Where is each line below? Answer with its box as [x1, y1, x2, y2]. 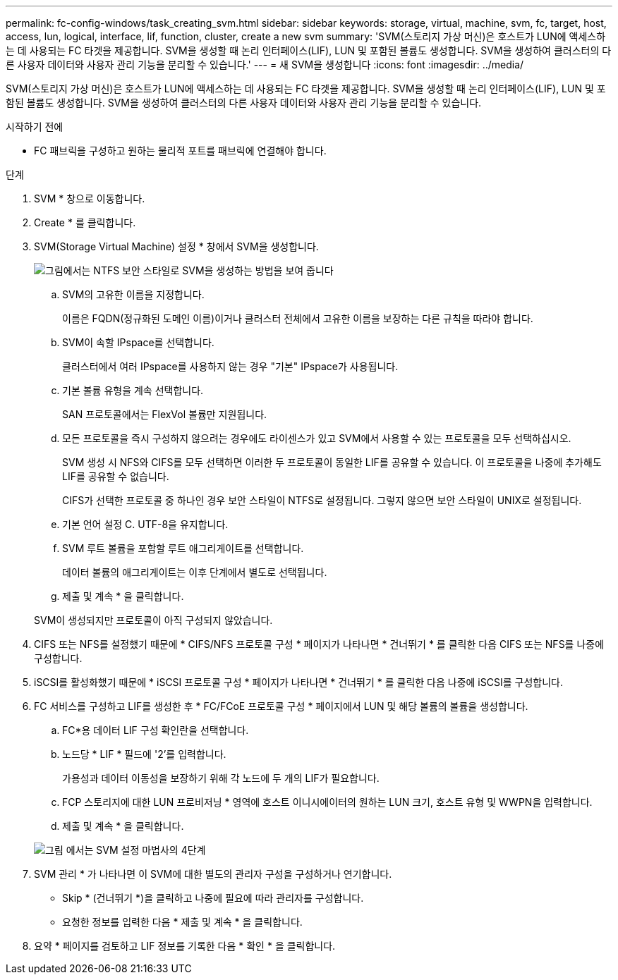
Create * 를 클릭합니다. [34, 216, 136, 228]
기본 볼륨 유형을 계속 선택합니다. [62, 384, 204, 396]
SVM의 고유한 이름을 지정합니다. [62, 288, 205, 300]
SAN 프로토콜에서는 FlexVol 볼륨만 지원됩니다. [62, 408, 267, 420]
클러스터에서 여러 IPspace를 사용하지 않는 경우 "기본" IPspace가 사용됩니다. [62, 360, 399, 372]
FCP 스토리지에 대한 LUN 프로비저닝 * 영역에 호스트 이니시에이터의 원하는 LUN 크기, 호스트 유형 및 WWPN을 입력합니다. [62, 796, 593, 808]
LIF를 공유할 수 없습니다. [62, 470, 169, 482]
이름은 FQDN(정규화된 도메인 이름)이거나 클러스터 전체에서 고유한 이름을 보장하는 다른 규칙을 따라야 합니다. [62, 312, 533, 324]
